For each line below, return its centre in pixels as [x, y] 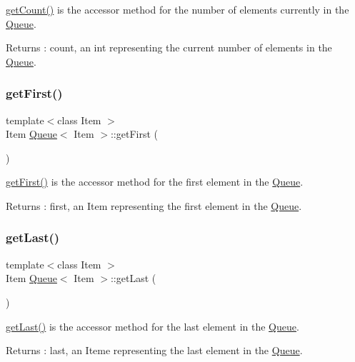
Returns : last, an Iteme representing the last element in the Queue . [154, 350]
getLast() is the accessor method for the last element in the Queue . [152, 326]
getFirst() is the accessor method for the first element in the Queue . [155, 182]
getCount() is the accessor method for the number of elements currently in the [177, 9]
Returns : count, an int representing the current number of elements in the [169, 47]
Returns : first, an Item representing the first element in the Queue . [154, 205]
